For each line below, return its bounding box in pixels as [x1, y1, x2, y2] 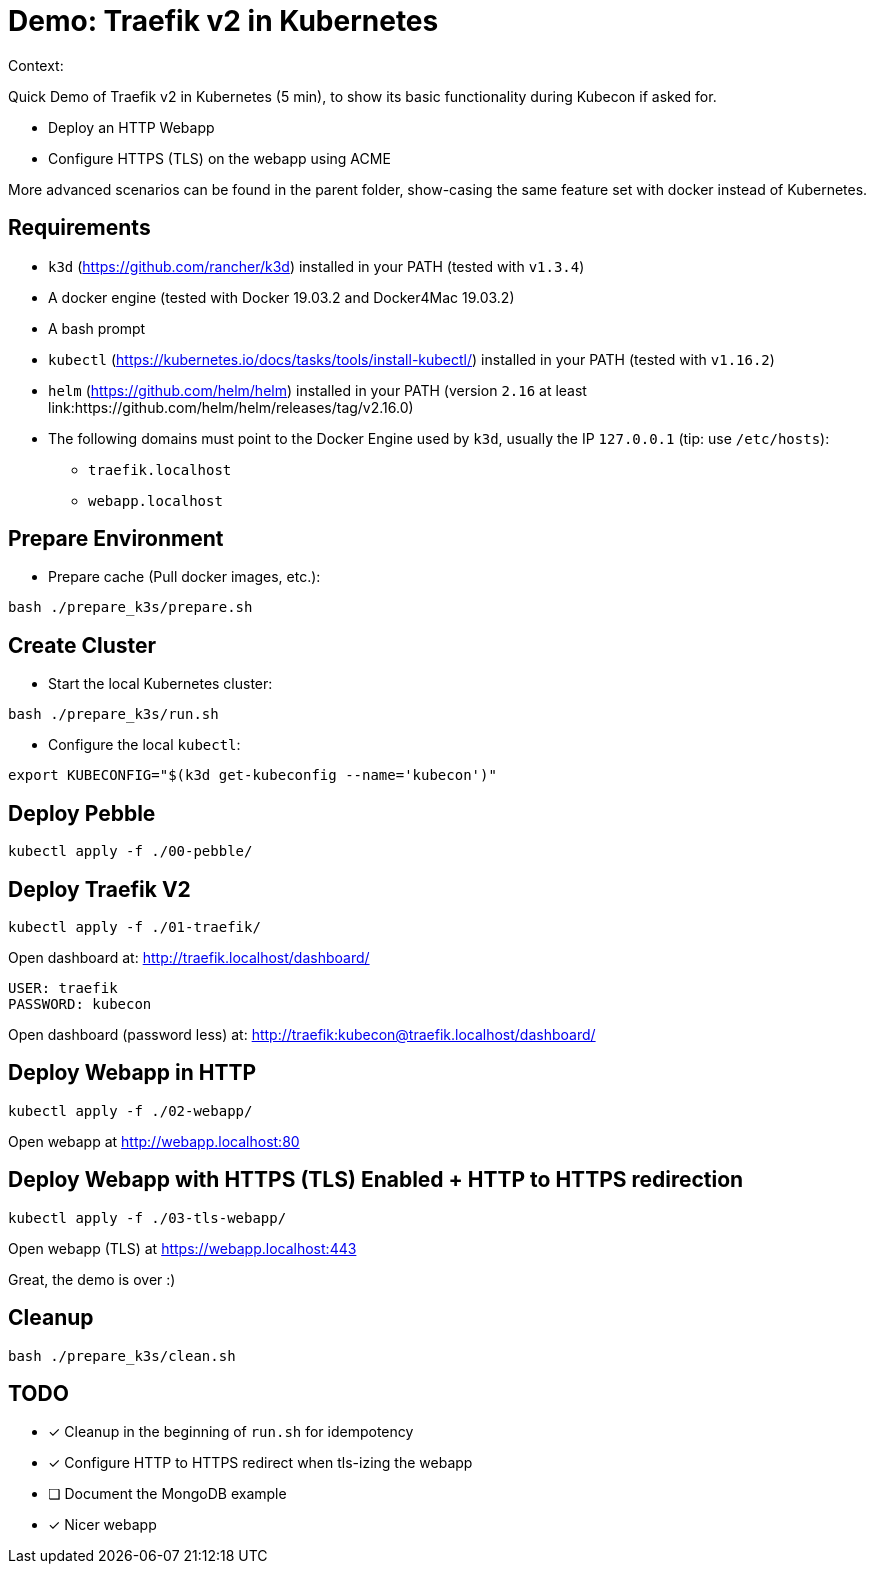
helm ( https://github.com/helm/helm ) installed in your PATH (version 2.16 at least [48, 381, 587, 399]
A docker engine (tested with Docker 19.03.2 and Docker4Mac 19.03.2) [48, 288, 515, 306]
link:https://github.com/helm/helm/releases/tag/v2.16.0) [48, 398, 414, 416]
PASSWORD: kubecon [8, 995, 152, 1012]
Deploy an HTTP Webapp [48, 118, 215, 136]
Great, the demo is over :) [8, 1270, 176, 1288]
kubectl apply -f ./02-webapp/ [8, 1102, 253, 1119]
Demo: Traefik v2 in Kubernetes [8, 4, 439, 38]
